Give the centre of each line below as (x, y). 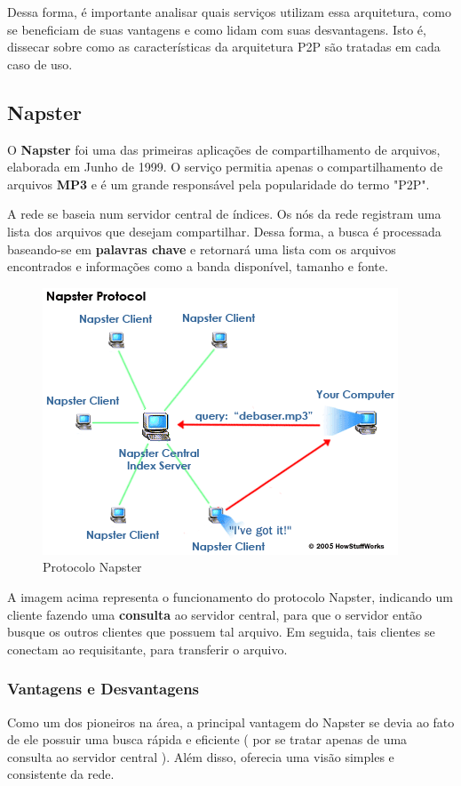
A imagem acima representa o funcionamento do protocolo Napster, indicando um (230, 596)
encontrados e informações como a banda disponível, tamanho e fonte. (198, 266)
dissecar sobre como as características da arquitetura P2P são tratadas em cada (224, 47)
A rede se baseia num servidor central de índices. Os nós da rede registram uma (224, 214)
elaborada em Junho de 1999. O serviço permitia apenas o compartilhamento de (225, 167)
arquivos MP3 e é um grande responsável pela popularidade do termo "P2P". (219, 184)
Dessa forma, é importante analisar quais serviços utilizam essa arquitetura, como (229, 12)
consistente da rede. (61, 774)
